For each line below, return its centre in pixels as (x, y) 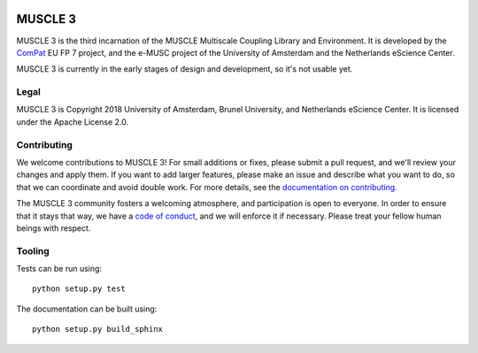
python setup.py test (79, 289)
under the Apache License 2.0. (73, 122)
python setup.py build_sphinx (98, 329)
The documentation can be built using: (87, 309)
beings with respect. (54, 228)
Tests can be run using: (59, 269)
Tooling (33, 250)
